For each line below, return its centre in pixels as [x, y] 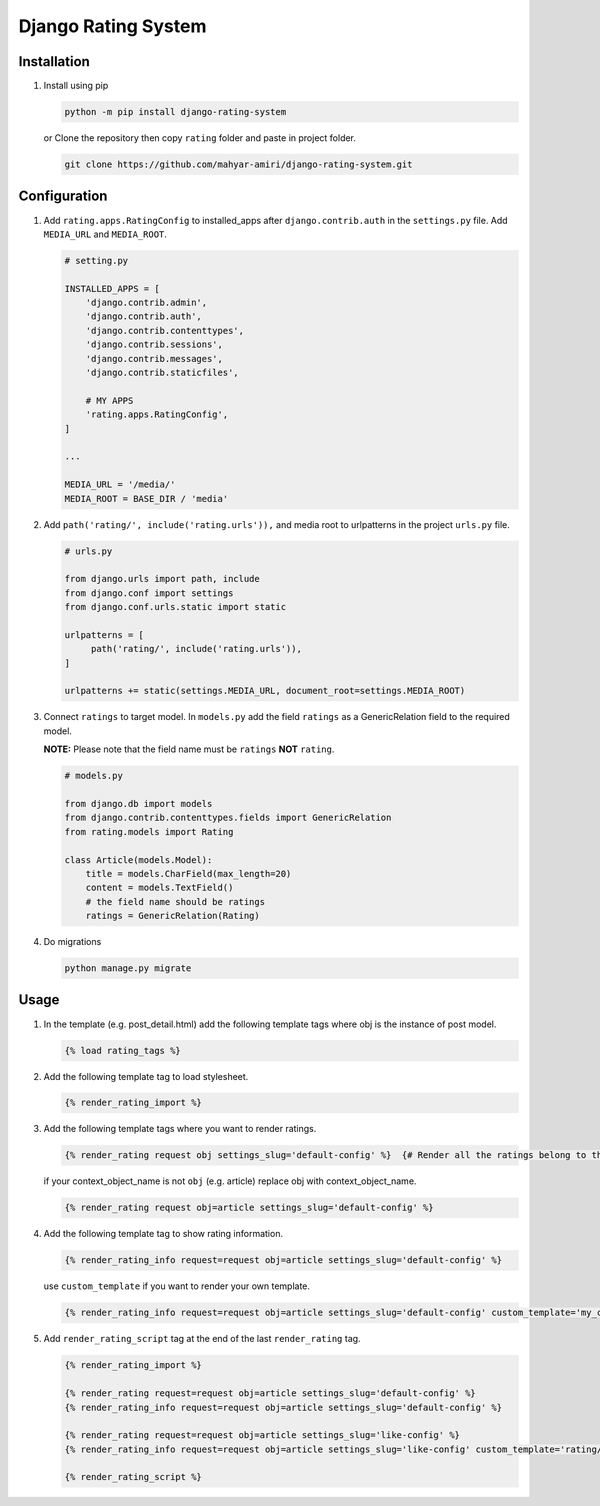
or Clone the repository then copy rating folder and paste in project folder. [200, 138]
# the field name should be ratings [175, 901]
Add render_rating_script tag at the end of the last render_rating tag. [202, 1339]
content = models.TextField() [159, 888]
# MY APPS [109, 400]
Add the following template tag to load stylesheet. [146, 1076]
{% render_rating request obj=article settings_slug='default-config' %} [249, 1208]
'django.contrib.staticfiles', [162, 373]
